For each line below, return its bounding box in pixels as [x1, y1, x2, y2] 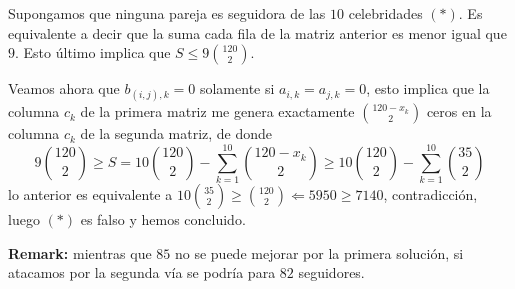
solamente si [199, 78, 275, 99]
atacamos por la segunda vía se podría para [8, 262, 276, 283]
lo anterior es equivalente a [8, 184, 173, 205]
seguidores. [298, 262, 365, 283]
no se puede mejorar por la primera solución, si [174, 242, 464, 263]
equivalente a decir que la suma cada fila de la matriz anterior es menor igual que [8, 22, 507, 43]
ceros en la [426, 101, 492, 122]
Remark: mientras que [8, 242, 152, 263]
